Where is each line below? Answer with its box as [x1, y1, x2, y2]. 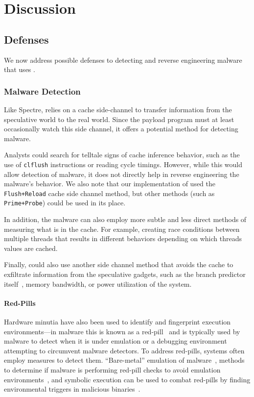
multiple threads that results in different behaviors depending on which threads [4, 233, 242, 244]
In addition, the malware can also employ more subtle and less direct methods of [4, 214, 247, 224]
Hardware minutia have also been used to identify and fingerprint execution [4, 317, 231, 327]
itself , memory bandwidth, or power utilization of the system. [4, 278, 192, 289]
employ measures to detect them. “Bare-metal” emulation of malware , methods [4, 355, 245, 365]
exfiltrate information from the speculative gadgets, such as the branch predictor [4, 269, 246, 279]
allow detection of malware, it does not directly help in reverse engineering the [4, 169, 239, 179]
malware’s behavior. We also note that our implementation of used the [4, 178, 216, 189]
